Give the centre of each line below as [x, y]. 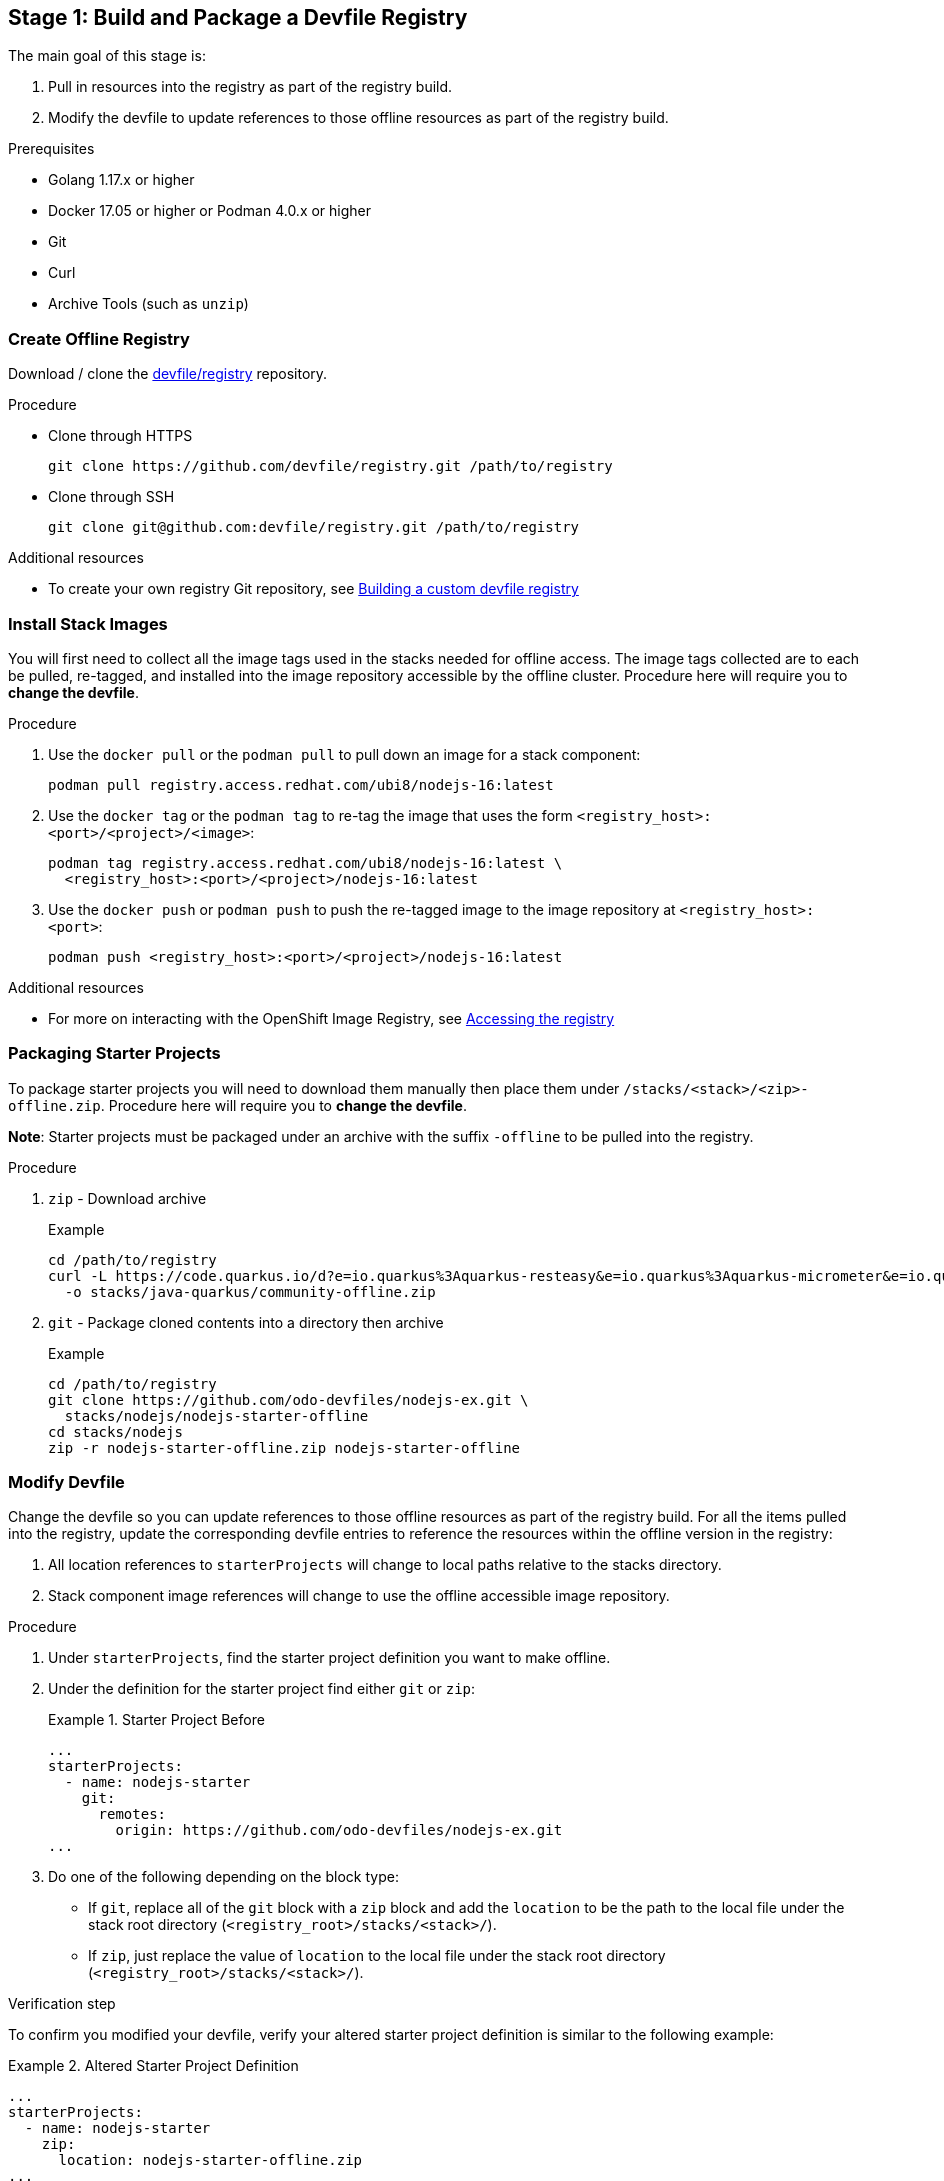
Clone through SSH [111, 497]
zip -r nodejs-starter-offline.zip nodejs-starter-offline [284, 1447]
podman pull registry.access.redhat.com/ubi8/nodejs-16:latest [301, 784]
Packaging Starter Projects [114, 1053]
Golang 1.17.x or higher [121, 180]
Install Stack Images [88, 623]
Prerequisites [51, 149]
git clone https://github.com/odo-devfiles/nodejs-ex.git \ [288, 1399]
